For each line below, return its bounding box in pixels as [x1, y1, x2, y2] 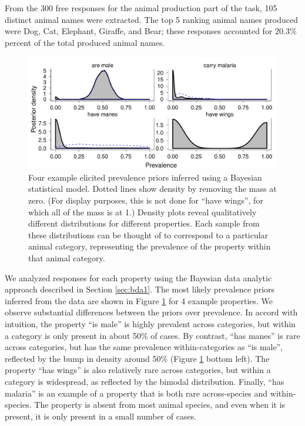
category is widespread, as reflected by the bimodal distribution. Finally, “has [5, 375, 284, 387]
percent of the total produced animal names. [5, 36, 165, 48]
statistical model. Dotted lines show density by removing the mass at [28, 182, 277, 195]
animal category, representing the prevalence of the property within [28, 240, 271, 252]
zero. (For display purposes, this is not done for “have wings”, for [28, 194, 263, 207]
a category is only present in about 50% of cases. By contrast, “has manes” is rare [5, 329, 300, 341]
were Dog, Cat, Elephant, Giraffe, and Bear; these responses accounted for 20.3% [5, 25, 297, 37]
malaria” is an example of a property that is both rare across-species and [5, 387, 268, 399]
